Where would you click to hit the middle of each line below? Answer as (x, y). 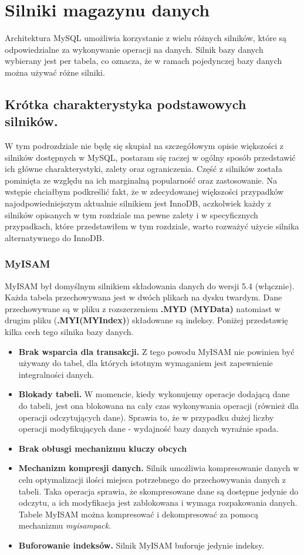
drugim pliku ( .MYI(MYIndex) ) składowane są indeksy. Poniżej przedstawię (146, 320)
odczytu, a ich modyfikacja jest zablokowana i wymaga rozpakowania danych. (158, 502)
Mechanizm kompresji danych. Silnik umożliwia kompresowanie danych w (159, 468)
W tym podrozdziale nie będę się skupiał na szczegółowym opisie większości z (144, 146)
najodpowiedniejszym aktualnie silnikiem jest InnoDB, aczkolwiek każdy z (138, 203)
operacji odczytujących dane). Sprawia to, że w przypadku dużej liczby (146, 417)
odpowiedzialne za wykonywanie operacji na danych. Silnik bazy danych (134, 49)
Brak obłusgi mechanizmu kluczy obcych (103, 448)
